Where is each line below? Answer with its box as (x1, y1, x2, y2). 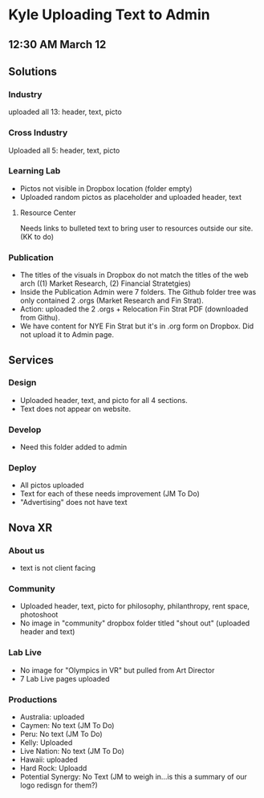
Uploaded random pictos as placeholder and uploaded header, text (19, 192, 242, 202)
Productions (8, 694, 58, 705)
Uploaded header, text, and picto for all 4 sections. (19, 395, 189, 405)
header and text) (19, 627, 75, 637)
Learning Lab (8, 165, 61, 177)
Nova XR (8, 520, 53, 535)
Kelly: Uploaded (19, 738, 73, 747)
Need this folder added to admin (19, 442, 128, 452)
